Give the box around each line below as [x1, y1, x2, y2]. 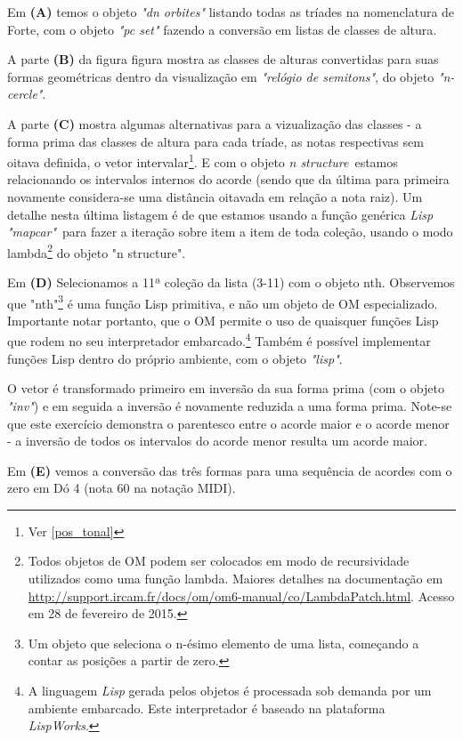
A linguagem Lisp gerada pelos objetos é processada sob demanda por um [28, 681, 432, 700]
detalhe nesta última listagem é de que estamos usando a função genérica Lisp [7, 205, 434, 223]
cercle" [7, 84, 43, 103]
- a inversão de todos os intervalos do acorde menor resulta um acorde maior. [7, 431, 427, 450]
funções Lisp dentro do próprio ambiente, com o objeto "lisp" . [7, 349, 343, 367]
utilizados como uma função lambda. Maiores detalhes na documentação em [28, 569, 443, 588]
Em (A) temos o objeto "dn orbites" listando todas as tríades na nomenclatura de [7, 3, 455, 20]
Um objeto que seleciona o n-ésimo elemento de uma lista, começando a [28, 633, 419, 652]
